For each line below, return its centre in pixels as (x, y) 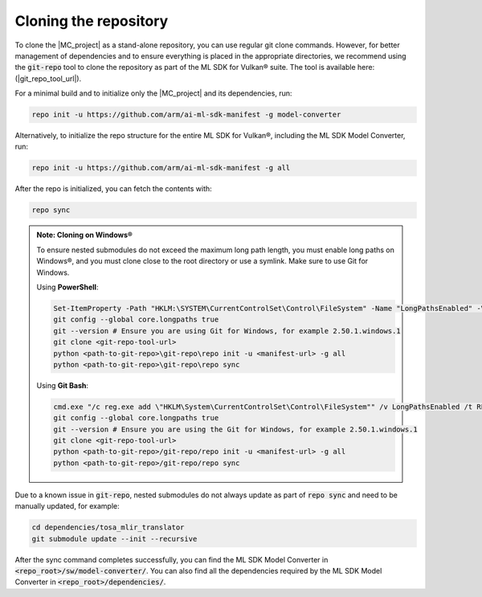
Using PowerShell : (67, 287)
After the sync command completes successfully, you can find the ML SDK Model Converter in (172, 559)
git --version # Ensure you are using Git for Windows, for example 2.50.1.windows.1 (227, 331)
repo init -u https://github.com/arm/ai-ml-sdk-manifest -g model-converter (186, 115)
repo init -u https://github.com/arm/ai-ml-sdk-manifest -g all (161, 168)
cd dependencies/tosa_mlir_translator (108, 527)
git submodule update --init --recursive (114, 539)
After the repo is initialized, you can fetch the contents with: (113, 189)
